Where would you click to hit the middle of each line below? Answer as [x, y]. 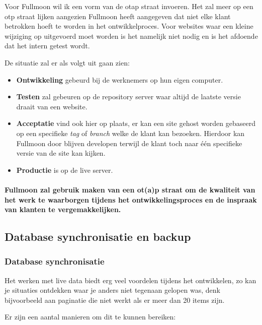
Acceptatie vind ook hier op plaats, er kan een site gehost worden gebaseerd [136, 123]
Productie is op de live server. [65, 170]
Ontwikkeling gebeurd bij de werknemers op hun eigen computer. [120, 79]
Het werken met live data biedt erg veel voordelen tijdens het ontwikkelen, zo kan [130, 280]
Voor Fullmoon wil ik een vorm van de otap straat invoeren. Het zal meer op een [129, 6]
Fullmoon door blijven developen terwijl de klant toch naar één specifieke [129, 143]
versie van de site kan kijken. [61, 153]
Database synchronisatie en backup [98, 237]
